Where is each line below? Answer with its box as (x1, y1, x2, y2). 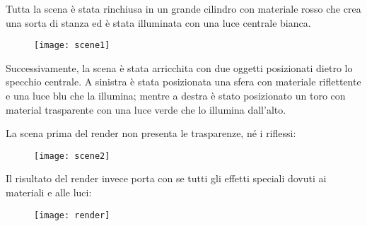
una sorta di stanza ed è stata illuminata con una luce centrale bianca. (6, 15, 311, 30)
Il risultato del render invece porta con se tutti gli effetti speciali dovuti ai (6, 171, 327, 186)
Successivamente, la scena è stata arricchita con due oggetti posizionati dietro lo (6, 60, 353, 75)
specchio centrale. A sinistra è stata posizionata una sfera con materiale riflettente (6, 74, 361, 89)
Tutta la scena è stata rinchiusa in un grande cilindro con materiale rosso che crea (6, 1, 361, 16)
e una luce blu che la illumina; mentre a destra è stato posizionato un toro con (6, 88, 346, 103)
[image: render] (34, 210, 110, 220)
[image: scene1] (34, 40, 110, 51)
